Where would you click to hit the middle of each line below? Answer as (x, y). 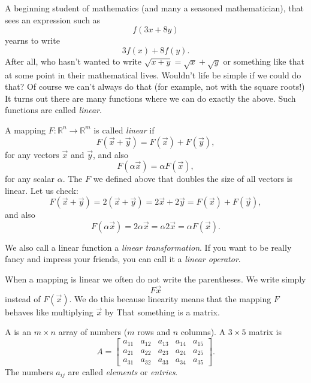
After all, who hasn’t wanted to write (73, 61)
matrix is (265, 332)
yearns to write (32, 40)
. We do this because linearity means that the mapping (170, 298)
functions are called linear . (53, 110)
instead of (23, 298)
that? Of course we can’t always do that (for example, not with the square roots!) (155, 86)
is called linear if (124, 130)
